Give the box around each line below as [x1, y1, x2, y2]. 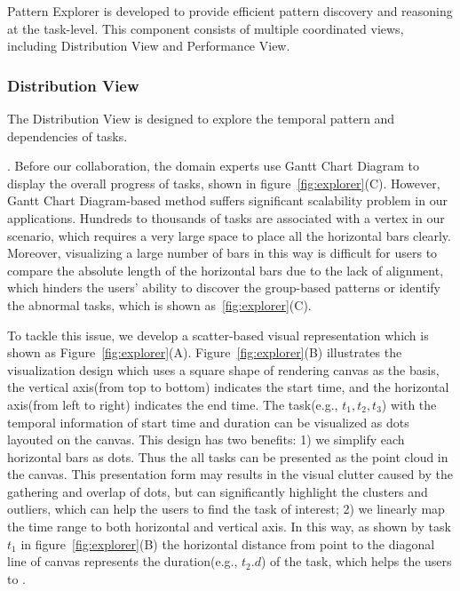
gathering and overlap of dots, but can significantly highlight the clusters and [7, 482, 428, 500]
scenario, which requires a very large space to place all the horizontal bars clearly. [7, 226, 451, 244]
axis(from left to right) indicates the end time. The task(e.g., [7, 395, 338, 413]
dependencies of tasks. [7, 126, 128, 145]
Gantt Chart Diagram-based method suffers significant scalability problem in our [7, 191, 448, 210]
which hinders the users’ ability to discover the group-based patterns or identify [7, 278, 440, 297]
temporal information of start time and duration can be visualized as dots [7, 412, 409, 431]
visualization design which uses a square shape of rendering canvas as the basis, [7, 360, 440, 379]
